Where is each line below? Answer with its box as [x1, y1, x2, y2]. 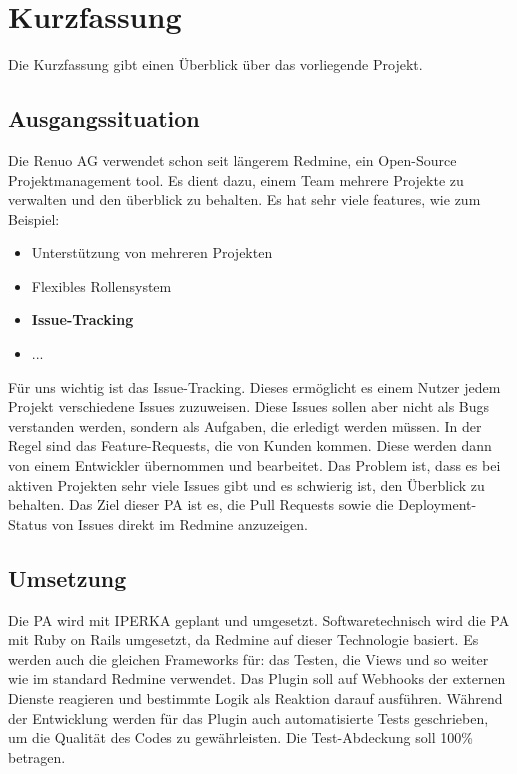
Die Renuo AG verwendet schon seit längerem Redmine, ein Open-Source [8, 149, 457, 170]
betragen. [8, 746, 66, 767]
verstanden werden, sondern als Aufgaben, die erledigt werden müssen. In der [8, 415, 482, 436]
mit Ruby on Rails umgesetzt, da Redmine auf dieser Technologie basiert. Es [8, 629, 479, 650]
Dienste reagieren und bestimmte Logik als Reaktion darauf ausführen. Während [8, 688, 503, 708]
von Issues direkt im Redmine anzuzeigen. [51, 513, 308, 534]
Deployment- [398, 494, 477, 515]
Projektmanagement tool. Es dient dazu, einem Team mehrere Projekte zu [8, 169, 464, 190]
